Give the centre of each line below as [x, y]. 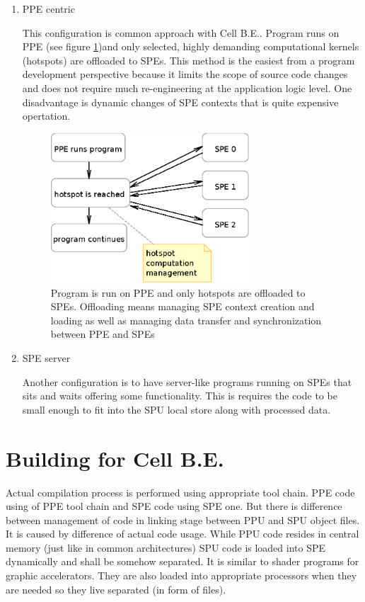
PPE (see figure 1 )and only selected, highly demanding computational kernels [191, 46]
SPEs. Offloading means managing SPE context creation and [182, 306]
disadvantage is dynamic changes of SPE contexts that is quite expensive [180, 102]
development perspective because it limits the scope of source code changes [185, 74]
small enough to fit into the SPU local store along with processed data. [176, 409]
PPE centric [48, 8]
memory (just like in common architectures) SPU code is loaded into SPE [166, 547]
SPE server [46, 358]
